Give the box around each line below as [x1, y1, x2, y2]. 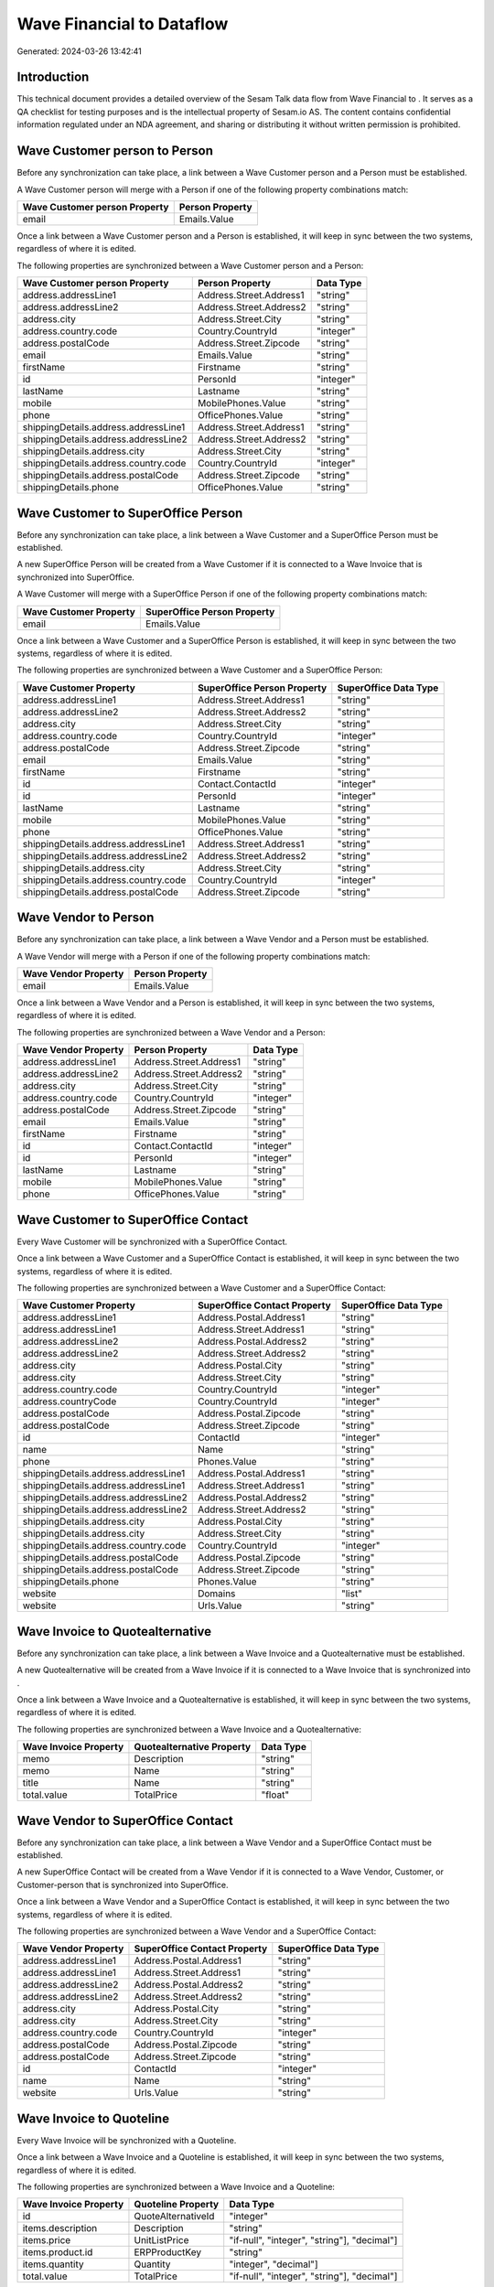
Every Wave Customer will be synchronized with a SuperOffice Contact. [16, 1236, 288, 1247]
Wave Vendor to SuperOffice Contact [16, 1812, 233, 1829]
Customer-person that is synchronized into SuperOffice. [16, 1879, 229, 1890]
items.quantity [22, 2258, 84, 2271]
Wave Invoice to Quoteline [16, 2110, 169, 2126]
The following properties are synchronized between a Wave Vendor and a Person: [16, 1026, 326, 1037]
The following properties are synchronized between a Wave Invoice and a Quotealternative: [16, 1723, 361, 1734]
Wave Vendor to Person [16, 910, 155, 926]
